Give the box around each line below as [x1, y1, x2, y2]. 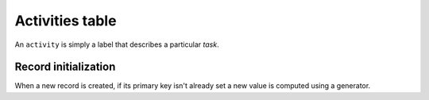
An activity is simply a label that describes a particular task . [14, 40, 219, 49]
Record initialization [14, 60, 116, 74]
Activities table [14, 12, 117, 29]
